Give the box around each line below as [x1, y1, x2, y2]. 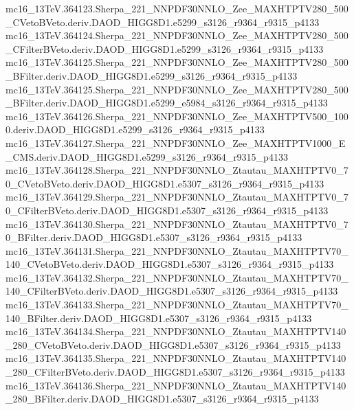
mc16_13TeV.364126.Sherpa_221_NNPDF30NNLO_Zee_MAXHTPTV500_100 [5, 109, 349, 123]
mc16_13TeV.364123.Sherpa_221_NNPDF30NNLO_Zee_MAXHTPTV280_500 [5, 1, 349, 15]
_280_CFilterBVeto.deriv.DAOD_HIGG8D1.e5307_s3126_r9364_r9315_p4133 [5, 365, 345, 379]
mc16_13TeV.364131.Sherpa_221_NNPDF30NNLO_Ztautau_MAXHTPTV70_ [5, 243, 349, 258]
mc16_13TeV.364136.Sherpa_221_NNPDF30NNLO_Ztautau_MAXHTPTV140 [5, 378, 346, 392]
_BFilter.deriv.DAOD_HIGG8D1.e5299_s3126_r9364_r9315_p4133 [5, 68, 298, 82]
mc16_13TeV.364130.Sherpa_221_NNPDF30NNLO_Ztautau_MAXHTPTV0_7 [5, 216, 349, 231]
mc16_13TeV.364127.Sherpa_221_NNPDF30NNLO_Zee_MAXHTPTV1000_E [5, 135, 346, 150]
